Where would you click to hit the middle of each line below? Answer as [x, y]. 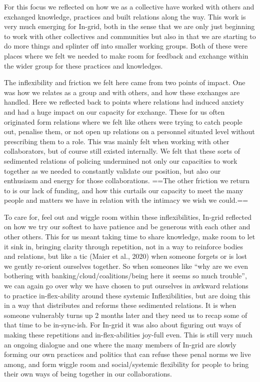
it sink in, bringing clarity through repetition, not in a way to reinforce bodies [124, 246]
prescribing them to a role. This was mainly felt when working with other [117, 141]
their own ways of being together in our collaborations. [88, 374]
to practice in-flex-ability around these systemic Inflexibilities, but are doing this [127, 295]
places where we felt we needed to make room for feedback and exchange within [126, 55]
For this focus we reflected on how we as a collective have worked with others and [129, 7]
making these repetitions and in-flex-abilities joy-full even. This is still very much [128, 334]
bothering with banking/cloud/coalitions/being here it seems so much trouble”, [125, 276]
